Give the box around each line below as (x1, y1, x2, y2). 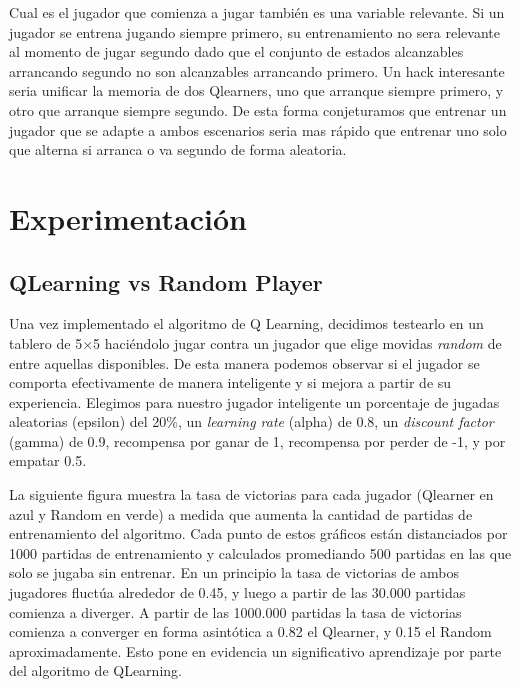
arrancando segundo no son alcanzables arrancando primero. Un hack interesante (9, 60, 505, 81)
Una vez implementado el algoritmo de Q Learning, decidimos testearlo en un (9, 313, 484, 334)
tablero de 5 (9, 332, 83, 353)
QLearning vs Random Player (9, 266, 323, 297)
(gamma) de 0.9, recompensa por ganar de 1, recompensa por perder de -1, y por (9, 430, 506, 451)
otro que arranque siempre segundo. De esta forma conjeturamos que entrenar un (9, 99, 507, 120)
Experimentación (9, 197, 247, 238)
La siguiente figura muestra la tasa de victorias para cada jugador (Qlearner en (9, 484, 494, 505)
